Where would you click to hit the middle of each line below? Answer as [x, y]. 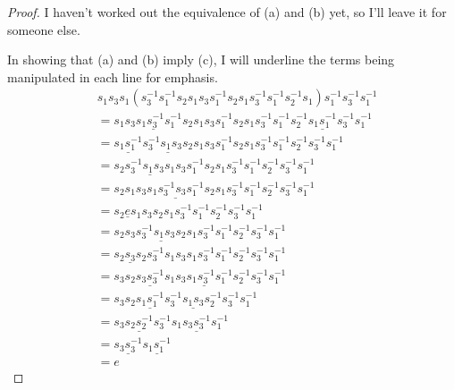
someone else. [44, 29]
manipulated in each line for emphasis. [113, 76]
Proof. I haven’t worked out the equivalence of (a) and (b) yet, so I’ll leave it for [227, 12]
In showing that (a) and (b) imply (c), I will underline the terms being [201, 59]
